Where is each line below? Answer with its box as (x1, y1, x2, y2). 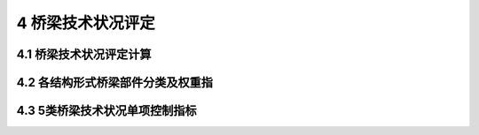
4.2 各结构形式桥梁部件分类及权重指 (16, 75, 213, 90)
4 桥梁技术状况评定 (16, 13, 155, 33)
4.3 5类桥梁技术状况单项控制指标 (16, 103, 197, 118)
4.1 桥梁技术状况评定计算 (16, 47, 152, 62)
